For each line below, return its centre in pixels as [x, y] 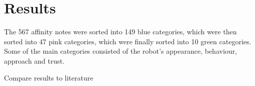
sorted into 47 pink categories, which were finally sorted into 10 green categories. [128, 41]
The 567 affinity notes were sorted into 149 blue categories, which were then [120, 32]
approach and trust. [34, 60]
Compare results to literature [49, 77]
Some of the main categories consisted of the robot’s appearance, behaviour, [120, 51]
